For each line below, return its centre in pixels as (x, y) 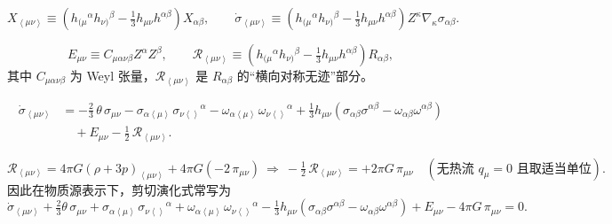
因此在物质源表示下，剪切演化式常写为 (119, 189)
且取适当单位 (554, 169)
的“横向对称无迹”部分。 (305, 75)
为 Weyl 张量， (112, 75)
